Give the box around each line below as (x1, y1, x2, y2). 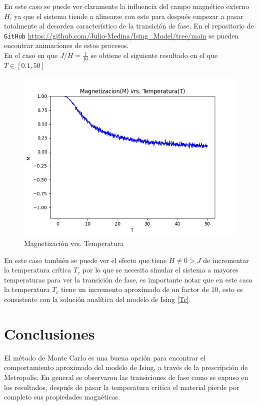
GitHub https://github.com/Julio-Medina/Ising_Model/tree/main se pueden (4, 30, 239, 40)
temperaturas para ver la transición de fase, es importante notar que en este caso (4, 274, 252, 284)
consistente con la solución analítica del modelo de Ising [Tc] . (4, 294, 191, 304)
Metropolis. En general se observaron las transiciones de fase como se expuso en (4, 371, 248, 382)
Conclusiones (4, 323, 95, 343)
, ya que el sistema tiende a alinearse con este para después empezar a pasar (9, 10, 243, 21)
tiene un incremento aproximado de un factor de (61, 284, 209, 294)
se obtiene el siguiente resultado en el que (90, 50, 218, 60)
